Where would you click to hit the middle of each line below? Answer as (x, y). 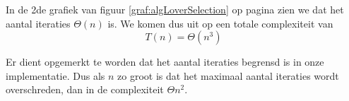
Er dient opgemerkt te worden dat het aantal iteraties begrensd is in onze (165, 62)
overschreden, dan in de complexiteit (85, 89)
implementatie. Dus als (55, 75)
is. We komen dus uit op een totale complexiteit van (220, 23)
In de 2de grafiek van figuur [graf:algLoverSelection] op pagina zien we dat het (175, 9)
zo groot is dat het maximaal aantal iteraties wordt (228, 75)
